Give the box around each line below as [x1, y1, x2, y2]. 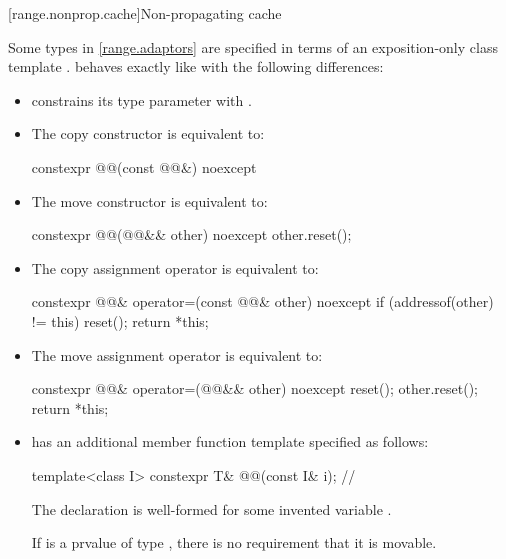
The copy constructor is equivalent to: [31, 123, 265, 144]
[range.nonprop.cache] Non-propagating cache [8, 3, 282, 23]
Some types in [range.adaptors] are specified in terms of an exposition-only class [8, 36, 498, 57]
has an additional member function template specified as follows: [31, 431, 429, 452]
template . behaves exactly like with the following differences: [8, 56, 384, 77]
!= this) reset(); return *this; [31, 310, 209, 331]
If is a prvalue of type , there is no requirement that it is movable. [31, 532, 437, 553]
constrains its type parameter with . [31, 89, 252, 110]
